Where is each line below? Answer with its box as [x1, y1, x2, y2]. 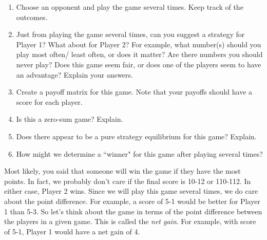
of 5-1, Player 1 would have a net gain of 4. [4, 226, 140, 236]
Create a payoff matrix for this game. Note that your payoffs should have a [16, 86, 253, 97]
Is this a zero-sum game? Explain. [16, 114, 123, 124]
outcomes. [16, 11, 48, 22]
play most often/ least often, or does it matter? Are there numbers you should [16, 49, 263, 60]
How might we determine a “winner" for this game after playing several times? [16, 148, 263, 159]
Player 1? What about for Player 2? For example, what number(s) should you [16, 39, 261, 49]
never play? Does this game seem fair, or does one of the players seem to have [16, 59, 261, 69]
